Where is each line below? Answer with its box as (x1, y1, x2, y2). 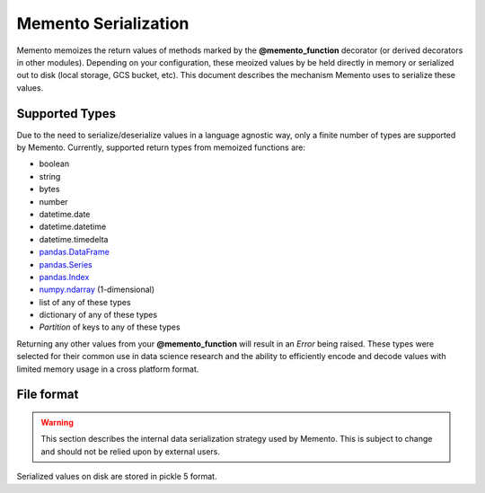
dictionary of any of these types (39, 310, 157, 321)
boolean (39, 158, 70, 170)
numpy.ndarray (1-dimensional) (39, 284, 155, 295)
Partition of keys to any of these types (39, 321, 181, 332)
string (39, 171, 61, 181)
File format (16, 387, 79, 402)
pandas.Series (39, 259, 93, 269)
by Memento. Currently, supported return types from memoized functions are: (16, 142, 305, 153)
